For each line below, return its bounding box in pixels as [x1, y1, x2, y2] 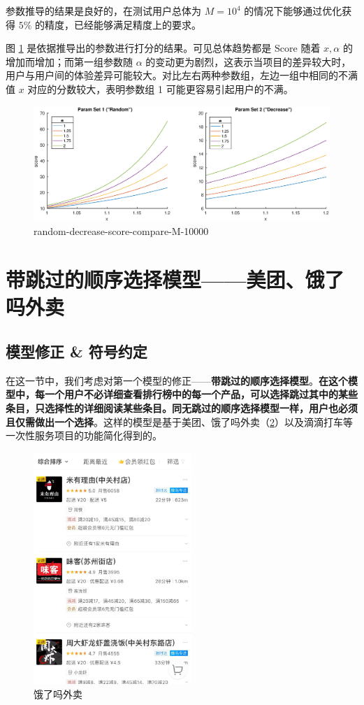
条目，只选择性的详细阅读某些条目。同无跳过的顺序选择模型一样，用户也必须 [6, 400, 358, 415]
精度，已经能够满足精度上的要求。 [45, 17, 202, 31]
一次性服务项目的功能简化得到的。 [6, 428, 162, 443]
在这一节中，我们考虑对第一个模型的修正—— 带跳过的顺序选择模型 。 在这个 [6, 373, 348, 387]
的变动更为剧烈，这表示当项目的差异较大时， [145, 54, 351, 69]
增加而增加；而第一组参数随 [6, 54, 133, 69]
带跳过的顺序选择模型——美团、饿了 [6, 265, 344, 294]
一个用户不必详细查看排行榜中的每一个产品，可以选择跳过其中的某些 [44, 387, 358, 401]
